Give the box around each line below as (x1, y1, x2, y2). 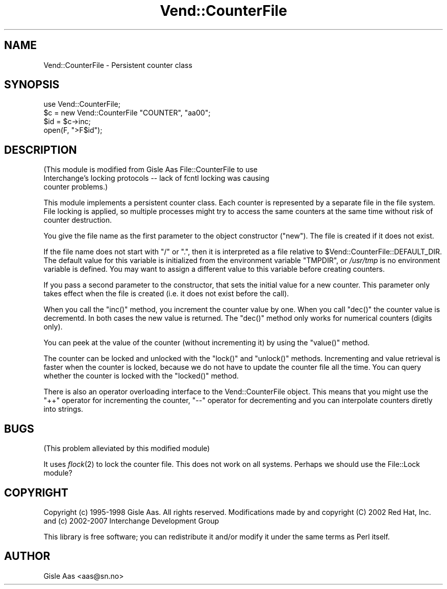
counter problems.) (43, 182, 108, 192)
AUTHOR (4, 550, 51, 563)
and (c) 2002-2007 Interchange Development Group (43, 516, 219, 525)
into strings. (43, 405, 83, 414)
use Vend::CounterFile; (43, 100, 120, 109)
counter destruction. (43, 216, 112, 225)
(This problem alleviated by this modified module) (43, 444, 210, 453)
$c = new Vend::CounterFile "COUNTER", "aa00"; (43, 108, 211, 117)
